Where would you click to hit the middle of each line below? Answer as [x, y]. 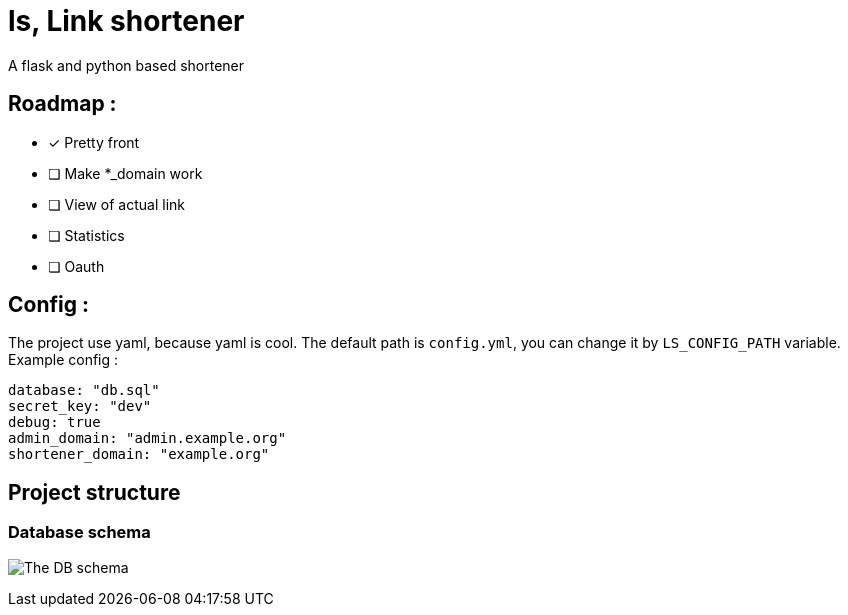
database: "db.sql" [84, 390]
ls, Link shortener [126, 21]
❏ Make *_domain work [125, 173]
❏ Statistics [86, 235]
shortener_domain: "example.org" [139, 454]
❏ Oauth [76, 266]
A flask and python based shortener [126, 65]
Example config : [63, 360]
